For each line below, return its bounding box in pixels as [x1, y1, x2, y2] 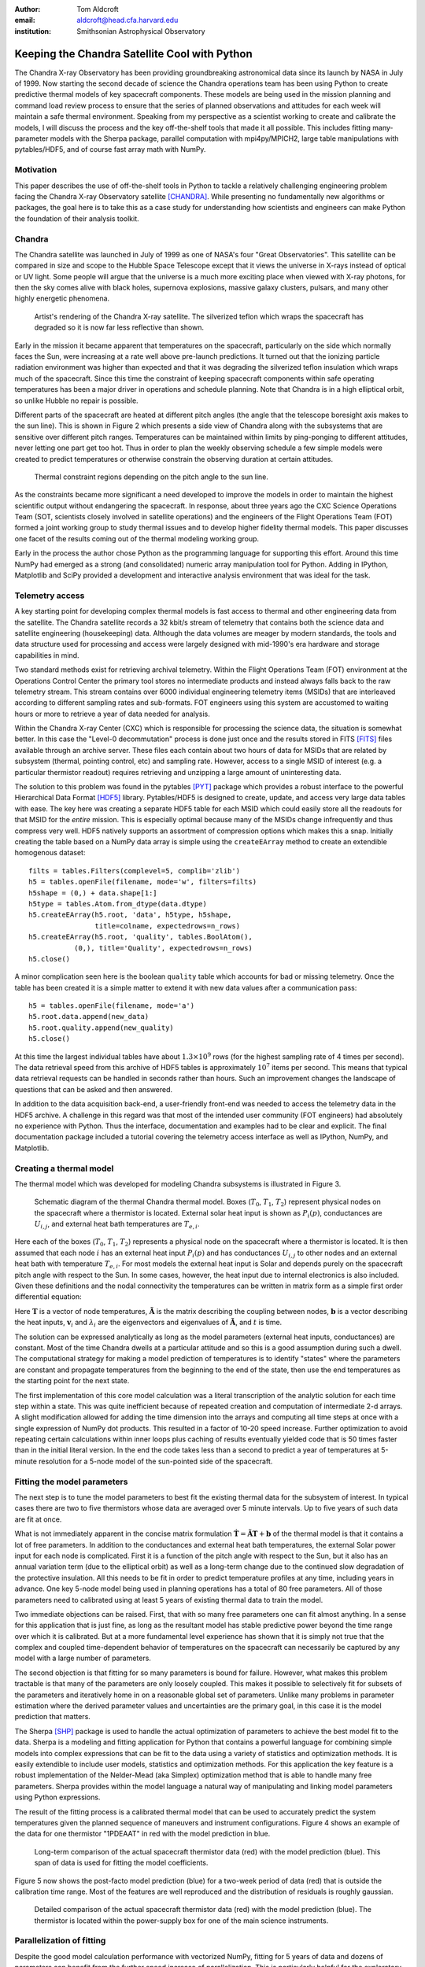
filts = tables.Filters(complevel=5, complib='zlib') [28, 866, 240, 875]
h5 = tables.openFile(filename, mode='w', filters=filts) [28, 877, 257, 887]
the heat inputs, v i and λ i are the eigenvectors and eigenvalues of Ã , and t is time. [14, 1318, 283, 1329]
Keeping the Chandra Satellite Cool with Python [14, 47, 253, 61]
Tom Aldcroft [76, 5, 119, 13]
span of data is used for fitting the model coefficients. [34, 1858, 209, 1868]
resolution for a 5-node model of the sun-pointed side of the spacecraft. [38, 1456, 273, 1466]
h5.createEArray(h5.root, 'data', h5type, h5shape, [28, 910, 232, 920]
